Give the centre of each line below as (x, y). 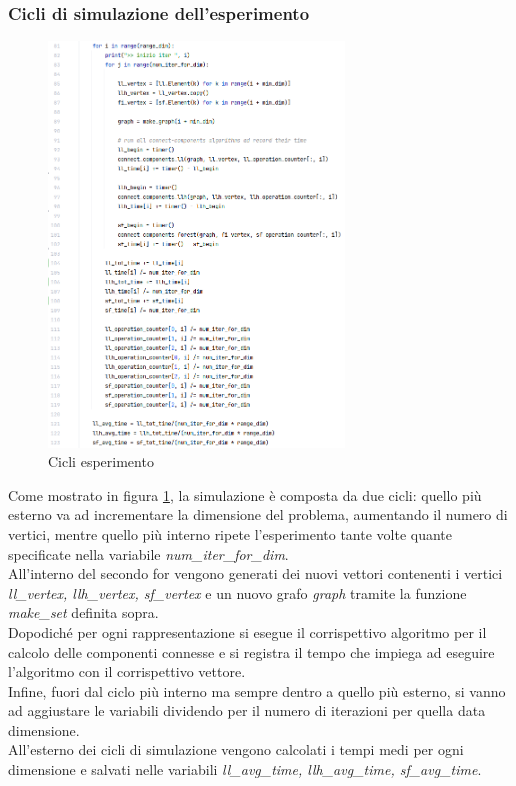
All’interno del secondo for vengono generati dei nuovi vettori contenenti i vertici (255, 573)
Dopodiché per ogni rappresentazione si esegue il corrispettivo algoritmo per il (247, 631)
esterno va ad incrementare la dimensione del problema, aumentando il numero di (258, 514)
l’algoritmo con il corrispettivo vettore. (127, 671)
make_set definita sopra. (83, 612)
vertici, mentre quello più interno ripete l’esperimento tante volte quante (230, 533)
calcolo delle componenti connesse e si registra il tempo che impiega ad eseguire (251, 651)
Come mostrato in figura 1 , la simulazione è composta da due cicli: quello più (245, 494)
